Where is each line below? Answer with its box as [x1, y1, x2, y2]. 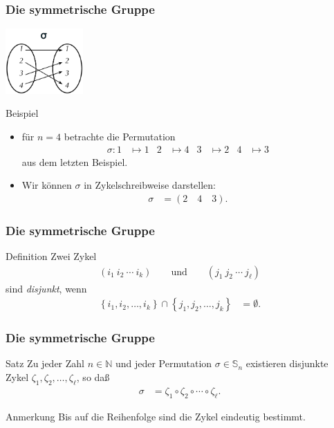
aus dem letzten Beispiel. [21, 154, 128, 169]
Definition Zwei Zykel [6, 248, 97, 263]
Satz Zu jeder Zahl [6, 356, 84, 371]
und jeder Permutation [115, 356, 212, 371]
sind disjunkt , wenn [6, 281, 87, 295]
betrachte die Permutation [64, 129, 176, 143]
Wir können [21, 178, 72, 192]
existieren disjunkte [245, 356, 328, 371]
